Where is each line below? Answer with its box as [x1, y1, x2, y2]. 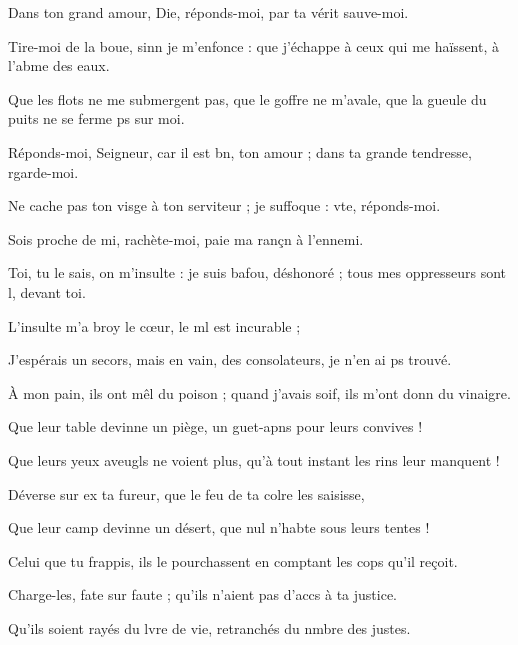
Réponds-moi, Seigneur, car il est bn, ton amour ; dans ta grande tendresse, [8, 141, 472, 162]
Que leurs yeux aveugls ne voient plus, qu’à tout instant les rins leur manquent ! [8, 449, 500, 470]
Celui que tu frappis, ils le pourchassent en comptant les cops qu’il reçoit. [8, 550, 458, 571]
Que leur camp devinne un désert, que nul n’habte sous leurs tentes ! [8, 517, 430, 538]
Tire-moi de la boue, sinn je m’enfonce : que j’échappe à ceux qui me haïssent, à [8, 35, 500, 56]
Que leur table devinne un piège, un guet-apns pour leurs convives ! [8, 416, 423, 437]
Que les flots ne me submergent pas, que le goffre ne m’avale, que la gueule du [8, 88, 487, 109]
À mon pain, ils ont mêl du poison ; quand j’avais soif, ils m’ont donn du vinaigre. [8, 382, 511, 403]
